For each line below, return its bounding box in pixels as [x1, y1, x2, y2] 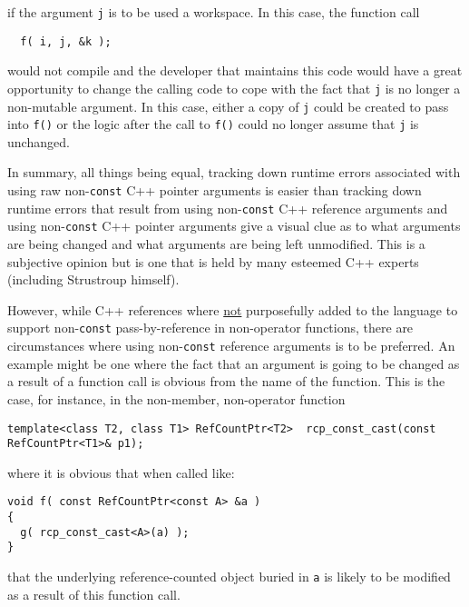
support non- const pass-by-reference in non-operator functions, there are [7, 318, 414, 337]
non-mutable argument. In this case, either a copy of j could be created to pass [7, 96, 449, 115]
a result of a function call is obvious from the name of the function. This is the [7, 372, 445, 391]
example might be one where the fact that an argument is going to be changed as [7, 353, 460, 373]
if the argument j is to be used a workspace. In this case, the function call [7, 3, 420, 21]
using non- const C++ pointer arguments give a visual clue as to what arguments [7, 216, 461, 235]
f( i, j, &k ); [20, 35, 112, 48]
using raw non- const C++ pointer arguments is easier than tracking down [7, 181, 422, 200]
